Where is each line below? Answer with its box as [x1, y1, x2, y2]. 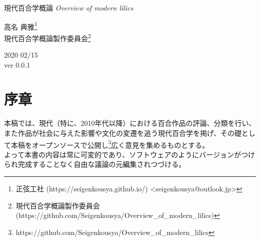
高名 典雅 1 [4, 20, 37, 32]
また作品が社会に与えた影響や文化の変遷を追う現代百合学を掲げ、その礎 [4, 128, 242, 138]
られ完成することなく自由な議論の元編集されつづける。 [4, 159, 186, 169]
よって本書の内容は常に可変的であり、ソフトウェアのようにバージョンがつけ [4, 149, 255, 159]
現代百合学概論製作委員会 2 [4, 31, 91, 43]
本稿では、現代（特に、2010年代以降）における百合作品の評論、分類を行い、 [4, 118, 256, 128]
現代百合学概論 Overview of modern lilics [4, 3, 133, 13]
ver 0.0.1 [4, 59, 30, 70]
